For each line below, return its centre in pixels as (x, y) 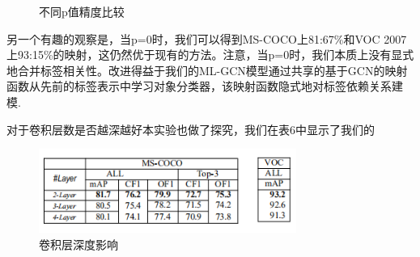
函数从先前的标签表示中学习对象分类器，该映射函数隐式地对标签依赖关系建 (205, 86)
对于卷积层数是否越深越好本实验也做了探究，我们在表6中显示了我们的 (191, 129)
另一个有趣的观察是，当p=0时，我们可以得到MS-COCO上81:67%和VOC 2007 (207, 38)
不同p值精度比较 (82, 11)
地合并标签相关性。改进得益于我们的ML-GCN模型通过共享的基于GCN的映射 (207, 70)
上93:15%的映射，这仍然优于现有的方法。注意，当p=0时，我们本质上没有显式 (210, 55)
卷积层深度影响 (78, 244)
